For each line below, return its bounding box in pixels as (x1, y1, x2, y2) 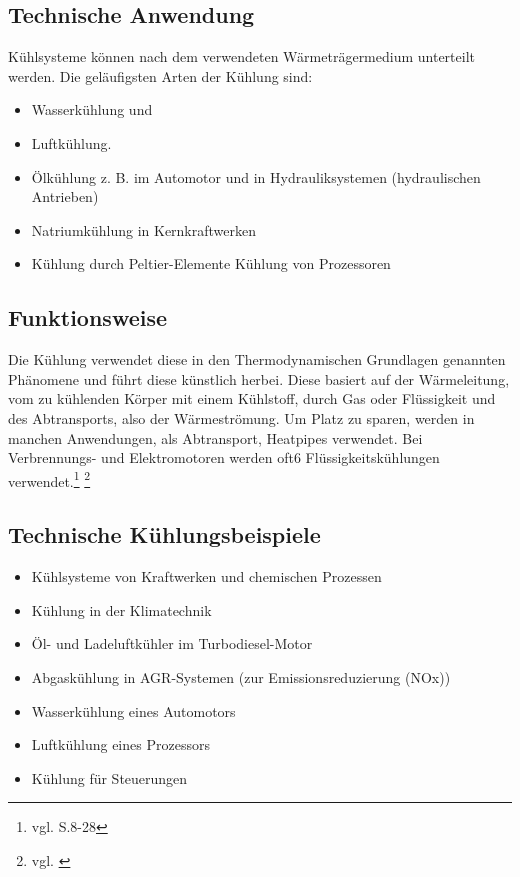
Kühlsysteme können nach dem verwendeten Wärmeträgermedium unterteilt (8, 46, 475, 67)
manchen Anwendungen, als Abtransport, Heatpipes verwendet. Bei (8, 427, 423, 448)
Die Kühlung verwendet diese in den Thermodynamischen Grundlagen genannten (8, 349, 506, 370)
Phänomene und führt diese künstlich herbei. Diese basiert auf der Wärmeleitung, (8, 368, 510, 389)
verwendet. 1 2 (8, 467, 91, 491)
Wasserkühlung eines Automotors (31, 700, 236, 721)
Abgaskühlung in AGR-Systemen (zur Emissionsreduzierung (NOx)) (31, 666, 451, 687)
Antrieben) (31, 186, 99, 207)
